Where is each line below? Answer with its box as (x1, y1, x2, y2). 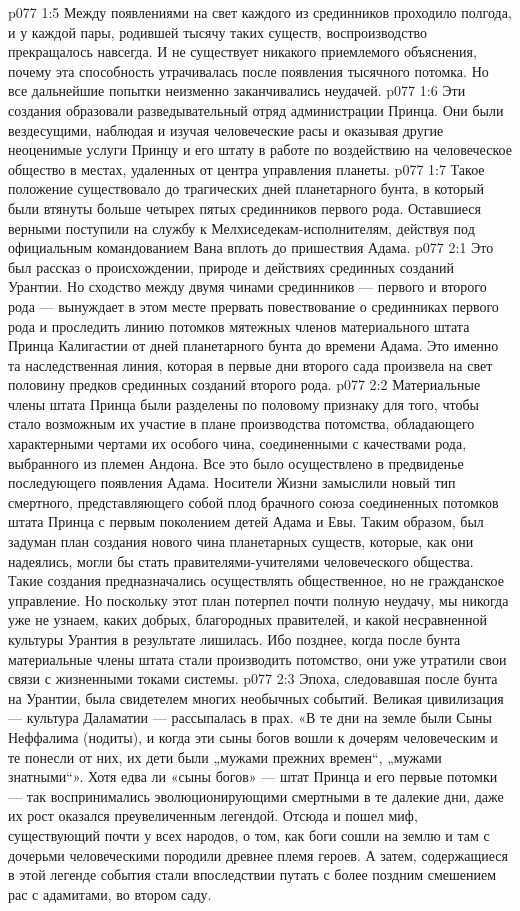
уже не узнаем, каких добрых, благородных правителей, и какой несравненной (8, 609, 487, 630)
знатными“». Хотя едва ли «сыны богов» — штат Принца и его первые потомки (8, 766, 498, 787)
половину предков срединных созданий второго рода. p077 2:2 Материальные (8, 374, 481, 395)
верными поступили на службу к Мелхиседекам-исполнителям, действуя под (8, 217, 475, 238)
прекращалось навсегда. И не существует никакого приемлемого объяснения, (8, 41, 477, 62)
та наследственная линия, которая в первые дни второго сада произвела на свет (8, 354, 493, 375)
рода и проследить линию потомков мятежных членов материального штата (8, 315, 470, 336)
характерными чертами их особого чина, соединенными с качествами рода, (8, 433, 467, 454)
